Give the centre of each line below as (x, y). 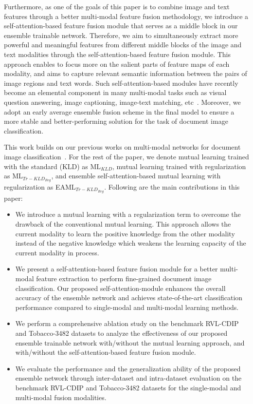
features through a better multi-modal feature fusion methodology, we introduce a (126, 16)
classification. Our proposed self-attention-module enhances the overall (120, 288)
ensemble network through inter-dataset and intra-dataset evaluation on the (128, 378)
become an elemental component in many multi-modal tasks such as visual (115, 92)
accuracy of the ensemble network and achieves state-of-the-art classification (129, 298)
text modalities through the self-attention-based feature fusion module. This (117, 54)
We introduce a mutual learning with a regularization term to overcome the (128, 214)
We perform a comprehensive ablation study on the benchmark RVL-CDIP (127, 323)
